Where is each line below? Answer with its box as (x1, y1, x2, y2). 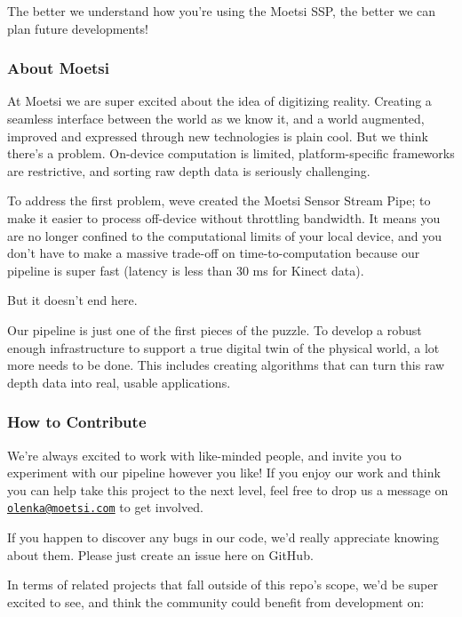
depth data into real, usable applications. (7, 373, 231, 391)
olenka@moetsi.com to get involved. (7, 498, 203, 517)
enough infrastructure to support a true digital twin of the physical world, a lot (7, 338, 440, 357)
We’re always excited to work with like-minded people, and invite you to (7, 445, 402, 464)
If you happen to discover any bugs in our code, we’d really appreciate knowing (7, 527, 440, 546)
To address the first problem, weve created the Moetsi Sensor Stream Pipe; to (7, 191, 431, 210)
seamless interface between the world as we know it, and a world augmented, (7, 109, 425, 127)
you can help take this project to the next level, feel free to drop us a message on (7, 480, 449, 499)
